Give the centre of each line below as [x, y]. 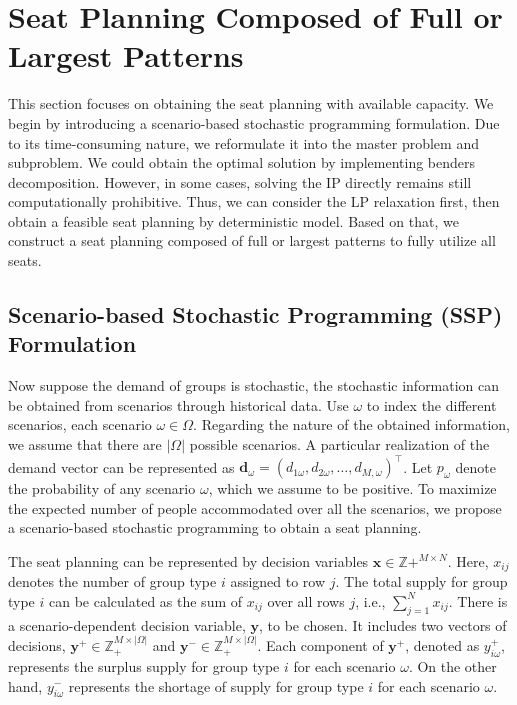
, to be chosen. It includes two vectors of [383, 624]
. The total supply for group [421, 581]
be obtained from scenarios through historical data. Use [178, 404]
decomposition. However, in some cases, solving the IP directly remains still [240, 181]
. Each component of [320, 645]
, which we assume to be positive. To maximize [352, 488]
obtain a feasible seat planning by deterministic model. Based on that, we [233, 220]
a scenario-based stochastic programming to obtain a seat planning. [215, 527]
